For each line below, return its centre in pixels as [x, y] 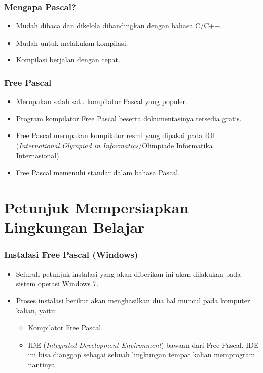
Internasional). [39, 155]
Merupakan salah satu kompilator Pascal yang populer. [102, 101]
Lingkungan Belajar [74, 227]
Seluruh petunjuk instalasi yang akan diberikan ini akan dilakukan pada [128, 273]
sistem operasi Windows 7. [57, 283]
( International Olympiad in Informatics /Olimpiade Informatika [114, 145]
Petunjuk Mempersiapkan [97, 207]
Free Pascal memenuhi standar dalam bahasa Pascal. [98, 172]
